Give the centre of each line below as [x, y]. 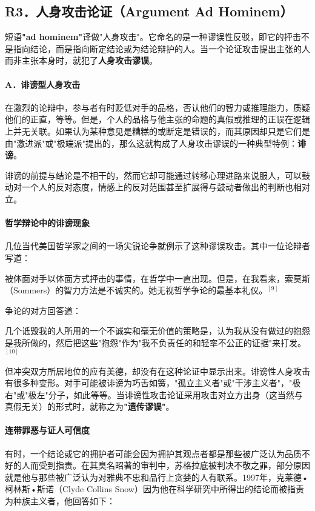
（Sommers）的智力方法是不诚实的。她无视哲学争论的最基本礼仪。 [136, 290]
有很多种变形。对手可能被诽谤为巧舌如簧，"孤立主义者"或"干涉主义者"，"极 [153, 383]
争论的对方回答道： [43, 310]
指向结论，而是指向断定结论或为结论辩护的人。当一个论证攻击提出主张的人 [161, 48]
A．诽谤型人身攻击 [43, 84]
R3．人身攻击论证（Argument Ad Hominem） [149, 11]
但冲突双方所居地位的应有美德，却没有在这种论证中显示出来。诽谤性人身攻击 [157, 371]
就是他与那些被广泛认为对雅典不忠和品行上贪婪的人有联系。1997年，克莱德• [157, 477]
